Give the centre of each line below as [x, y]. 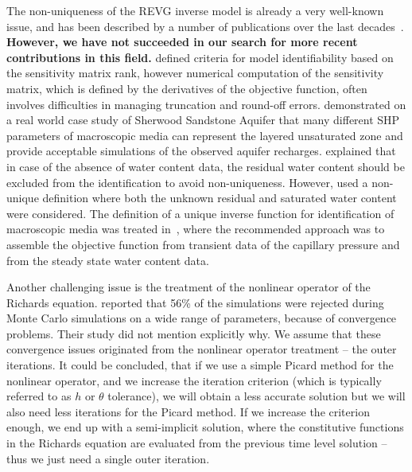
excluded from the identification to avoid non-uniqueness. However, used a [187, 182]
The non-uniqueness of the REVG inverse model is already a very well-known [195, 10]
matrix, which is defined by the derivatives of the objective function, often [187, 88]
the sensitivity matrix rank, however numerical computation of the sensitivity [195, 73]
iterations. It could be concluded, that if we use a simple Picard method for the [200, 365]
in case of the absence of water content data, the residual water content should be [206, 166]
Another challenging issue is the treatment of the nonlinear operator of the [189, 287]
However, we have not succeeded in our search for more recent [182, 42]
